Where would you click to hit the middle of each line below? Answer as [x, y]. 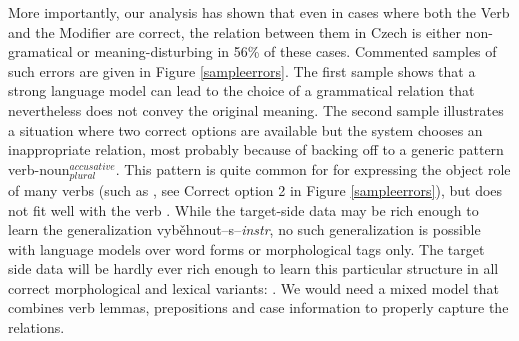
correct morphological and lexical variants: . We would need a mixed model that [254, 287]
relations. [36, 327]
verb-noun [39, 168]
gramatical [40, 51]
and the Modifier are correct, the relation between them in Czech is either [234, 31]
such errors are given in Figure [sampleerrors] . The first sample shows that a [242, 70]
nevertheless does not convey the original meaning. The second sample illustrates [256, 109]
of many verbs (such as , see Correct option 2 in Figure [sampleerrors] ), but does [255, 189]
